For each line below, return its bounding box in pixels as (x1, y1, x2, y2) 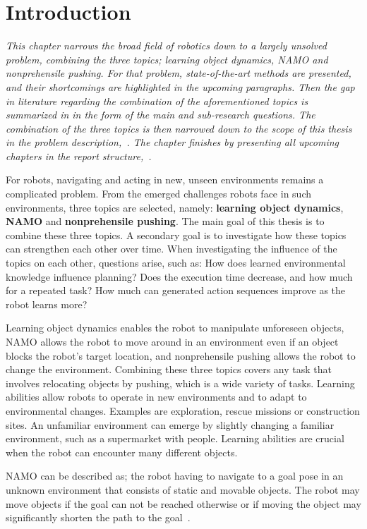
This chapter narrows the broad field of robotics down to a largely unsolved (6, 38, 327, 53)
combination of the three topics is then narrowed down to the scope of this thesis (6, 121, 352, 135)
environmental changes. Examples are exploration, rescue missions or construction (6, 403, 360, 418)
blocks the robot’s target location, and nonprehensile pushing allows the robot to (6, 348, 356, 363)
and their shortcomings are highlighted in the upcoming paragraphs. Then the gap (6, 79, 355, 94)
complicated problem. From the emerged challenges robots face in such (6, 186, 311, 201)
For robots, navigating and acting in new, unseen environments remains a (6, 172, 324, 187)
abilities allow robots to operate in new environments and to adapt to (6, 389, 307, 404)
